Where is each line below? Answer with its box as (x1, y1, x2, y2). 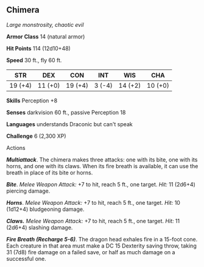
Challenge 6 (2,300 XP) (6, 132, 66, 140)
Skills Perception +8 (6, 97, 58, 104)
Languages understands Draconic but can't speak (6, 120, 133, 127)
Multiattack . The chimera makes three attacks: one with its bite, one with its (6, 155, 198, 163)
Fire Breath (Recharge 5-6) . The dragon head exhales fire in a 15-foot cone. (6, 235, 198, 243)
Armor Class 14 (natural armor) (6, 33, 85, 40)
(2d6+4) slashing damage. (6, 224, 73, 231)
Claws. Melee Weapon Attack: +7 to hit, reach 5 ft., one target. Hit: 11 (6, 217, 180, 224)
